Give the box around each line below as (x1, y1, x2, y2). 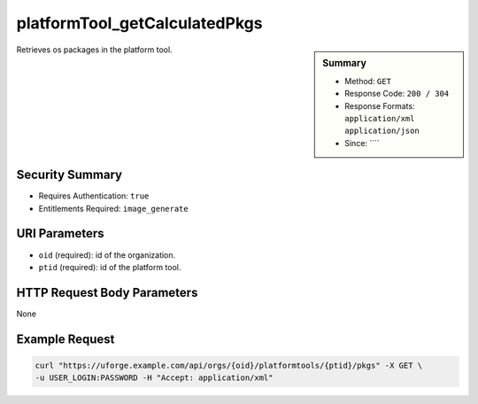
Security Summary (16, 167, 123, 183)
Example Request (16, 331, 115, 346)
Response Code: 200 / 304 (344, 89, 450, 99)
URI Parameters (16, 226, 105, 241)
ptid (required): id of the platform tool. (38, 261, 181, 272)
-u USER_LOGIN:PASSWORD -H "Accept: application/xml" (35, 373, 274, 383)
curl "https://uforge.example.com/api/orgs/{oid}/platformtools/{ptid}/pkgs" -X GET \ (35, 360, 423, 370)
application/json (344, 126, 420, 136)
